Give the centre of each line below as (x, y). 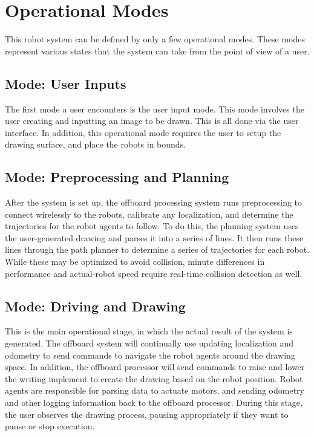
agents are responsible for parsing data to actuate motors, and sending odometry (155, 390)
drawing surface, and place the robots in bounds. (96, 144)
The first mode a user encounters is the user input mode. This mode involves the (155, 109)
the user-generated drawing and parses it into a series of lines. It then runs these (154, 237)
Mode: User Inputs (66, 83)
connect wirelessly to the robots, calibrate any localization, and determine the (149, 214)
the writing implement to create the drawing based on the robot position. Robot (154, 378)
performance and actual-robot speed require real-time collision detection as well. (154, 273)
